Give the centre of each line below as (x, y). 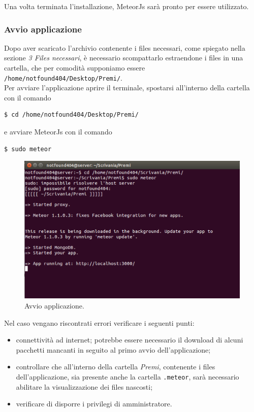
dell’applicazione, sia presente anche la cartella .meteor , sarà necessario (128, 376)
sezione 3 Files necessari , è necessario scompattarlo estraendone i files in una (124, 58)
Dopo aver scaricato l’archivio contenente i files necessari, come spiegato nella (125, 47)
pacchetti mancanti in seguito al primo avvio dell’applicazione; (113, 349)
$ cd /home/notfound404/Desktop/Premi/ (71, 115)
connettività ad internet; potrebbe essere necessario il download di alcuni (130, 340)
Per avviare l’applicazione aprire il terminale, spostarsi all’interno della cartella (127, 88)
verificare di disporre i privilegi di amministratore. (94, 404)
